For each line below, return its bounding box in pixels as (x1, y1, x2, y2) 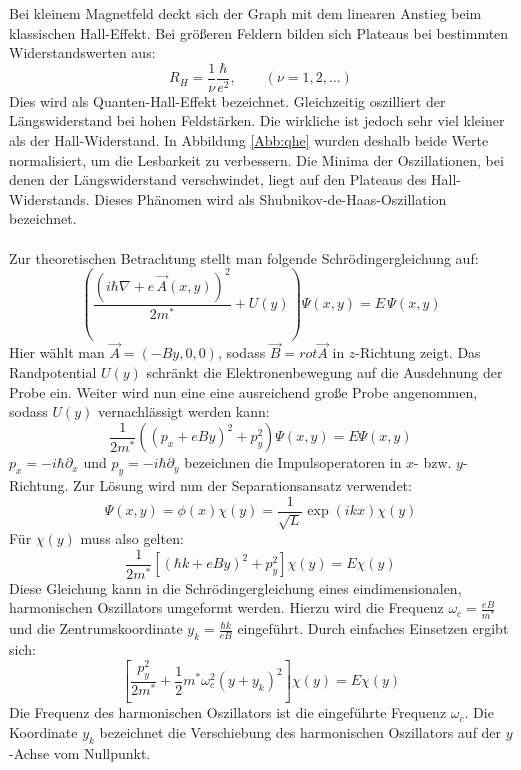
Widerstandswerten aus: (9, 42, 156, 63)
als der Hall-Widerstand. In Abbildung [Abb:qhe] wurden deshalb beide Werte (9, 130, 489, 151)
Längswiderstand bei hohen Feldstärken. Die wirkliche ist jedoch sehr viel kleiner (9, 110, 505, 131)
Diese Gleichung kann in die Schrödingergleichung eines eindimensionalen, (9, 577, 462, 598)
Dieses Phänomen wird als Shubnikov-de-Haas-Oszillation (94, 188, 447, 209)
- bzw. (414, 452, 452, 473)
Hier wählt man (9, 342, 105, 363)
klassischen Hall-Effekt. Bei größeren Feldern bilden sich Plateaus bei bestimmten (9, 22, 509, 43)
